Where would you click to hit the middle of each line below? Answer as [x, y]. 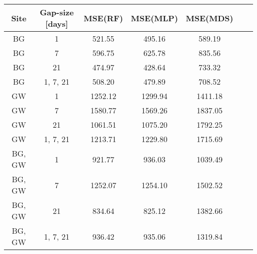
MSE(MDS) [210, 18]
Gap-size [57, 12]
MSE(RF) [103, 18]
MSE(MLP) [154, 18]
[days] [57, 24]
